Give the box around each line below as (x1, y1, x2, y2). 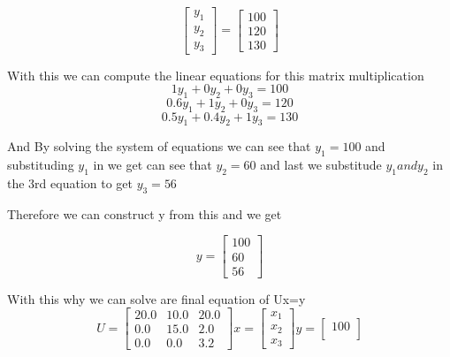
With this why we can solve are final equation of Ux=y (7, 289, 306, 308)
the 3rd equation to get (7, 174, 133, 193)
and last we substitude (260, 156, 382, 174)
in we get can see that (93, 156, 212, 174)
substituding (7, 156, 74, 174)
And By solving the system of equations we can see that (7, 137, 311, 156)
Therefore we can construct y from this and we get (7, 204, 282, 223)
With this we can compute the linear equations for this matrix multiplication (7, 65, 424, 84)
